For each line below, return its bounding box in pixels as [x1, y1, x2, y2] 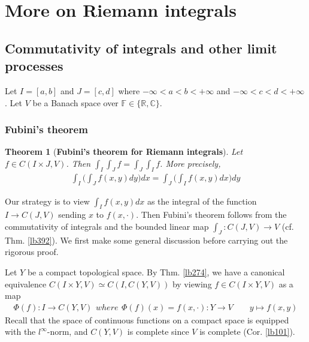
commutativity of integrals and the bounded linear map [5, 220, 209, 232]
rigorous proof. [5, 245, 59, 258]
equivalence [5, 277, 47, 290]
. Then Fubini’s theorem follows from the [136, 208, 287, 221]
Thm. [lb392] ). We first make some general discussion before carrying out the [5, 233, 288, 246]
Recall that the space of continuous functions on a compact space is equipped [5, 313, 289, 326]
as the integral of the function [147, 194, 257, 207]
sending [58, 208, 86, 221]
